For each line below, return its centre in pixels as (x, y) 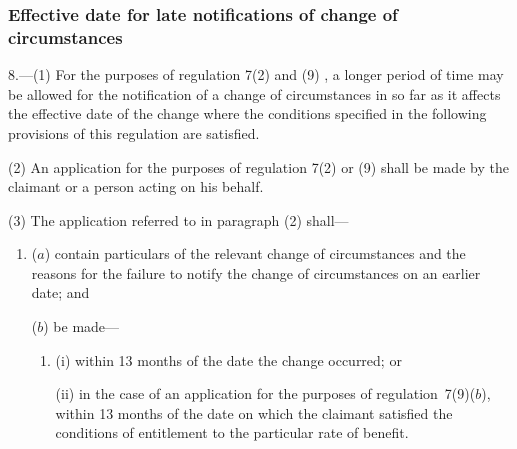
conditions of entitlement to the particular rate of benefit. (232, 432)
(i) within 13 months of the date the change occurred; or (228, 359)
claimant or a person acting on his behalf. (136, 186)
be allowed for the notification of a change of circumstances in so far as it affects (254, 93)
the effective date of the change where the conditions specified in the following (247, 113)
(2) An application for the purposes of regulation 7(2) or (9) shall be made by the (258, 166)
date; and (60, 292)
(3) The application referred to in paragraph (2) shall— (178, 219)
